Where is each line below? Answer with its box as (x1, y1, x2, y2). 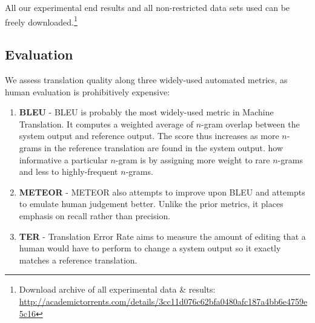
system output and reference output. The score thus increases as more (19, 129, 279, 142)
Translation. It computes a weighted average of (19, 117, 194, 130)
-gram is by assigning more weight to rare (115, 153, 270, 166)
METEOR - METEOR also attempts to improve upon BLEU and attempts (19, 185, 305, 198)
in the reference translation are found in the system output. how (44, 141, 283, 154)
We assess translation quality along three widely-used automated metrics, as (5, 73, 288, 86)
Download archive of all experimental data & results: (19, 283, 216, 296)
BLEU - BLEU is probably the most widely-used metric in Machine (19, 106, 274, 118)
